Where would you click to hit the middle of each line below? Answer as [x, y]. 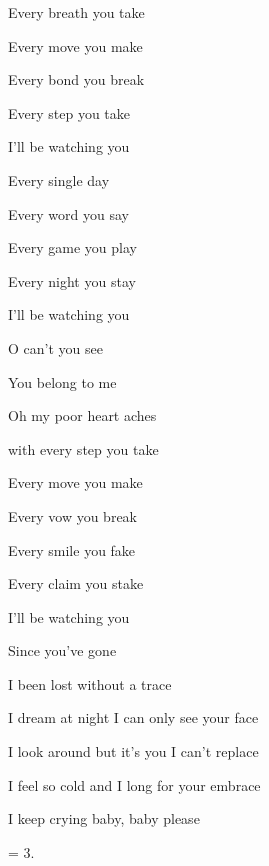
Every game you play [72, 247]
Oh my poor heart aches [82, 415]
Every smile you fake [72, 549]
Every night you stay [72, 280]
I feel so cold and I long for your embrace [134, 784]
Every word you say [68, 213]
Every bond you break [76, 79]
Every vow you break [72, 515]
